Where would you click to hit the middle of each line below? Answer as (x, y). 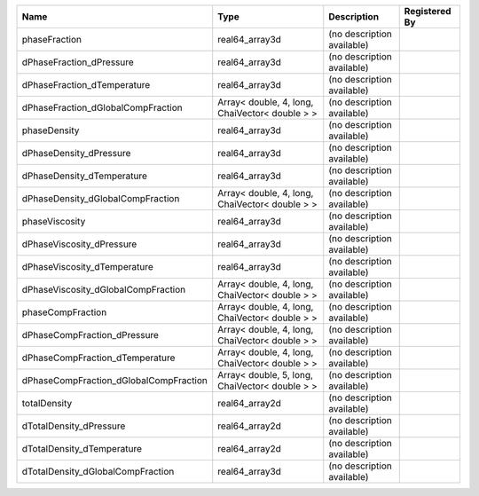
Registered (428, 11)
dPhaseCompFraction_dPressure (90, 335)
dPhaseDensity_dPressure (76, 153)
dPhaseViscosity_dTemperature (88, 267)
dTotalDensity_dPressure (74, 426)
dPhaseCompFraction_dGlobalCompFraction (115, 380)
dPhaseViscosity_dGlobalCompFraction (104, 290)
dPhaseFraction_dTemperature (86, 85)
